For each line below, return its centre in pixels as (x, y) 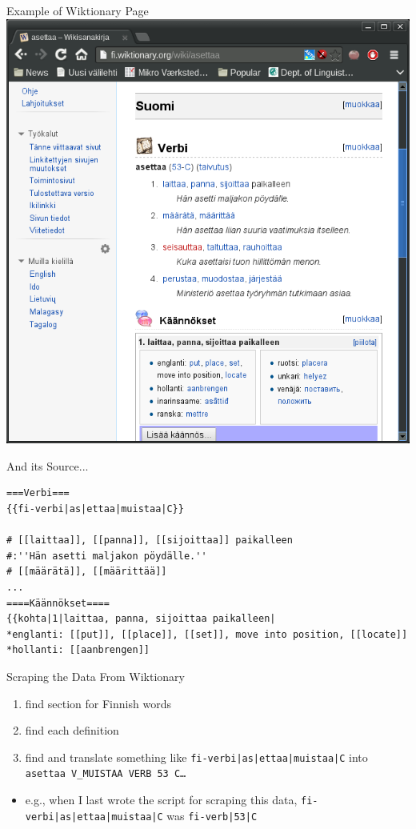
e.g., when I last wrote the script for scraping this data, (161, 799)
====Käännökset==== (58, 603)
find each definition (72, 730)
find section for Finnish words (98, 703)
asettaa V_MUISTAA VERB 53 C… (106, 774)
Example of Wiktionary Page (78, 10)
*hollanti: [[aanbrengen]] (78, 650)
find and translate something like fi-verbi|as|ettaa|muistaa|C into (196, 757)
